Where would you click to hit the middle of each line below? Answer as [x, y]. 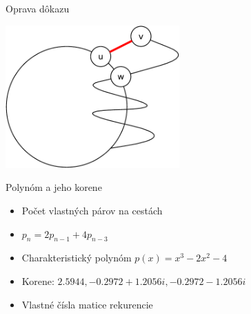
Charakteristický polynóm [77, 258]
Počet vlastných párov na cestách [92, 211]
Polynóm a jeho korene [54, 187]
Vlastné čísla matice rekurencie [87, 304]
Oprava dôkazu [38, 8]
